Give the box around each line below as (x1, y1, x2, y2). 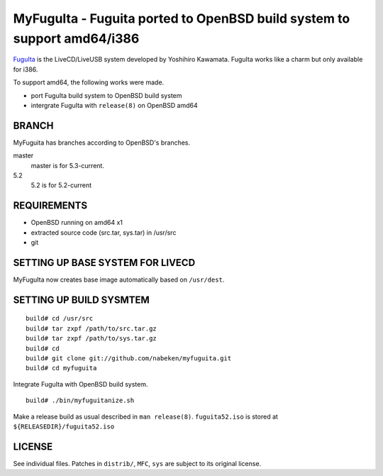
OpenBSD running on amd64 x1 (30, 218, 123, 227)
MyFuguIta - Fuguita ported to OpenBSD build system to (13, 11, 350, 26)
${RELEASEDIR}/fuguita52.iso (13, 422, 115, 431)
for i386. (13, 65, 38, 74)
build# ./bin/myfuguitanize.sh (26, 397, 135, 404)
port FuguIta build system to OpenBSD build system (30, 91, 182, 99)
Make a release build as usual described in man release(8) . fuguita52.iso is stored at (13, 412, 278, 421)
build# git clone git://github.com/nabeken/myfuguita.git (26, 354, 232, 362)
